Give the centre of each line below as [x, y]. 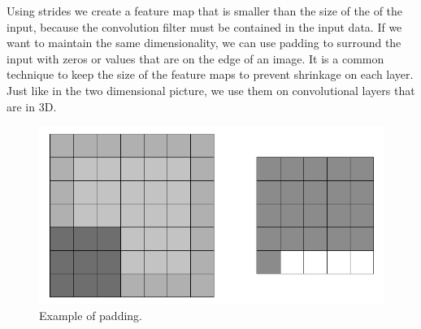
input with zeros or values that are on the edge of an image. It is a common [195, 58]
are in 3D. [32, 106]
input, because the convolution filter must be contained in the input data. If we [204, 26]
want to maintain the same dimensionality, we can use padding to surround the [204, 43]
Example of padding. [91, 315]
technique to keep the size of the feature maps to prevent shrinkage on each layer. [210, 74]
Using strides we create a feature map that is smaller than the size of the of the [205, 11]
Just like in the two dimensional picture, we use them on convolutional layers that [211, 90]
